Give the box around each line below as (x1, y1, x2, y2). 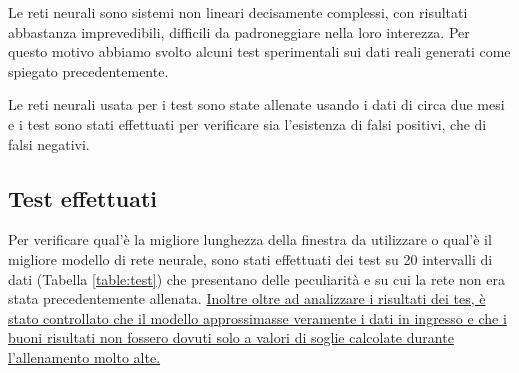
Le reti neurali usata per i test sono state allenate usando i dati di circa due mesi (8, 94, 505, 115)
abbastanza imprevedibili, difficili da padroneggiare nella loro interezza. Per (8, 21, 470, 42)
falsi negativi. (8, 133, 90, 154)
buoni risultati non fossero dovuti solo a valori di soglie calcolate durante (8, 327, 454, 348)
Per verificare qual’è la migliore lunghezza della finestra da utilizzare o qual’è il (8, 229, 492, 250)
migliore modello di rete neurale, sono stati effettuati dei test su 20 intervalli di (8, 248, 493, 269)
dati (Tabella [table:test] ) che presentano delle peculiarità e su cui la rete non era (8, 268, 505, 289)
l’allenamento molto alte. (8, 346, 161, 367)
